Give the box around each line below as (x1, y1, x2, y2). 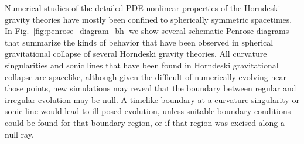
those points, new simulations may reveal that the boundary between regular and (5, 82, 296, 94)
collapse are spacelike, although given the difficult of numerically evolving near (5, 70, 286, 83)
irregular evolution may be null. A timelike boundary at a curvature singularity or (5, 93, 299, 105)
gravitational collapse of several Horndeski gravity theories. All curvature (5, 47, 267, 60)
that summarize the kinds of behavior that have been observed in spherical (5, 36, 274, 48)
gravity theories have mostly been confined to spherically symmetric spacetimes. (5, 13, 292, 25)
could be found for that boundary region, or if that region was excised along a (5, 116, 285, 128)
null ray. (5, 128, 34, 140)
